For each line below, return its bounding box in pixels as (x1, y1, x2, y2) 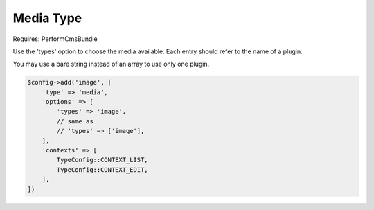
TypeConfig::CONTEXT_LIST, (56, 156, 148, 164)
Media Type (12, 10, 82, 26)
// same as (56, 117, 93, 125)
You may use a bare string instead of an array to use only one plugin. (12, 60, 210, 69)
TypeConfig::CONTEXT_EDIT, (56, 166, 148, 173)
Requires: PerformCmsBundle (12, 35, 98, 43)
